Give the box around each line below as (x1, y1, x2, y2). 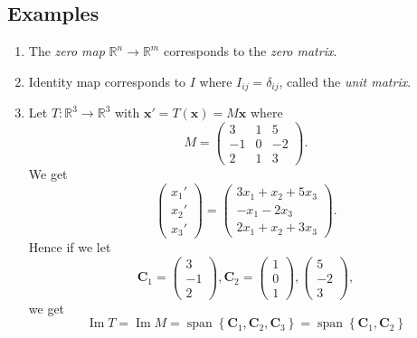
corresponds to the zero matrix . (163, 42, 337, 61)
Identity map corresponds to (28, 71, 186, 90)
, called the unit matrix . (279, 71, 412, 90)
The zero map (28, 42, 105, 61)
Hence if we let (28, 238, 111, 257)
